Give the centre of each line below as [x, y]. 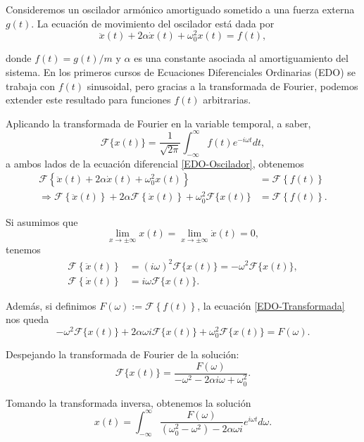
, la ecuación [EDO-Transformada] [271, 305]
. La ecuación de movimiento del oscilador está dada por [153, 23]
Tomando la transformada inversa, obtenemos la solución [128, 402]
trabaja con [31, 86]
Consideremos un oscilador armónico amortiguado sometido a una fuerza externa [180, 9]
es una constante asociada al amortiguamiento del [241, 58]
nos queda [27, 319]
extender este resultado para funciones [88, 100]
